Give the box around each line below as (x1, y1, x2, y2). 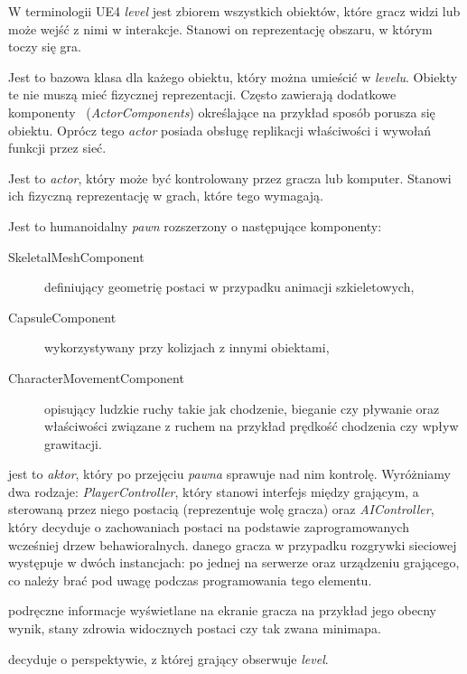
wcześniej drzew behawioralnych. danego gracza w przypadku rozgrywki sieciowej (8, 535, 457, 554)
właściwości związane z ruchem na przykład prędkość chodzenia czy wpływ (44, 417, 459, 435)
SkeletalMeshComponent (8, 247, 145, 266)
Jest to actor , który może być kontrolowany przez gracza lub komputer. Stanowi (8, 168, 452, 187)
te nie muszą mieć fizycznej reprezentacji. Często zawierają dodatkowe (8, 85, 397, 104)
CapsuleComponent (8, 307, 117, 326)
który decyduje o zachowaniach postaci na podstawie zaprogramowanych (8, 518, 409, 537)
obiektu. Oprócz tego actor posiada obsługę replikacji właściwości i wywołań (8, 120, 432, 139)
